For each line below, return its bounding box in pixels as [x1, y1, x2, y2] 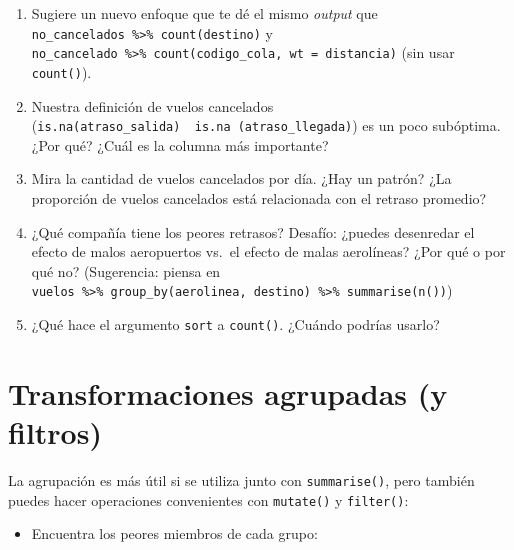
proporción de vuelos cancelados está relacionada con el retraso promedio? [31, 188, 487, 208]
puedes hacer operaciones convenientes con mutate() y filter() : [8, 489, 409, 510]
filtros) [8, 412, 102, 453]
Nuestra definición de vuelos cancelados [31, 95, 274, 116]
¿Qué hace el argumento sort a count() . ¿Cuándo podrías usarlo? [31, 314, 440, 335]
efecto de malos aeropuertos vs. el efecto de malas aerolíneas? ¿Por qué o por [31, 241, 506, 262]
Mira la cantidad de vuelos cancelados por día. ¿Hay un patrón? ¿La [31, 168, 452, 189]
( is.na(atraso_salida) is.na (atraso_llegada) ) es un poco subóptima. [31, 115, 501, 136]
